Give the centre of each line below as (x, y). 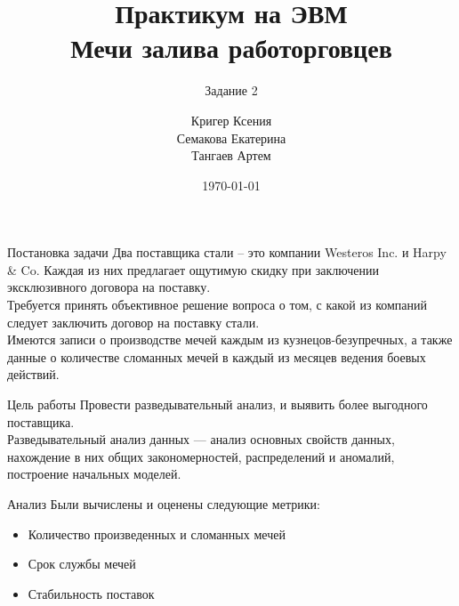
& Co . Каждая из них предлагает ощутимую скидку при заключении (193, 269)
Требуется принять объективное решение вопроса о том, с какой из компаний (217, 305)
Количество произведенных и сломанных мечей (157, 533)
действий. (33, 374)
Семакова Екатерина (231, 137)
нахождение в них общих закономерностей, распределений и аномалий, (201, 456)
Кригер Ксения (231, 120)
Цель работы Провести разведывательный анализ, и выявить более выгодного (217, 404)
